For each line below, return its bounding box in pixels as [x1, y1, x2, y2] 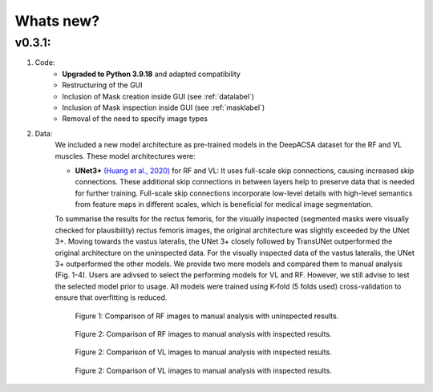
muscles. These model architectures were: [55, 151, 196, 160]
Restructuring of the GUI [62, 80, 144, 90]
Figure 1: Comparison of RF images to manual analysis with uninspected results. [75, 311, 339, 321]
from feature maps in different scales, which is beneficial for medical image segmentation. [75, 200, 373, 209]
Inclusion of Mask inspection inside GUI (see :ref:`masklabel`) [62, 103, 265, 112]
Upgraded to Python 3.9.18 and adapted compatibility [62, 69, 241, 79]
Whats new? [14, 12, 100, 30]
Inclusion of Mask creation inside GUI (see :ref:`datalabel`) [62, 91, 255, 101]
